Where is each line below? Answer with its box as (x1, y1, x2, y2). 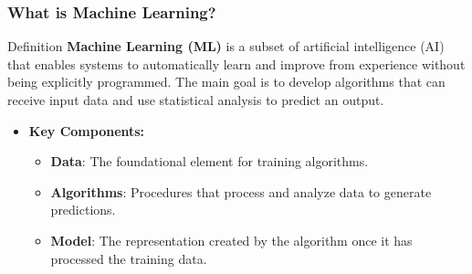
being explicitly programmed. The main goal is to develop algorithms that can (7, 72, 446, 91)
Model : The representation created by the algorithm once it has (50, 230, 413, 249)
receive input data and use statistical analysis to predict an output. (7, 90, 384, 109)
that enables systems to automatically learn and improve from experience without (7, 54, 466, 73)
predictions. (50, 200, 116, 219)
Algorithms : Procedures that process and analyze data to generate (50, 182, 432, 201)
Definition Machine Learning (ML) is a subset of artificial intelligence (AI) (7, 37, 445, 56)
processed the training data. (50, 248, 207, 268)
